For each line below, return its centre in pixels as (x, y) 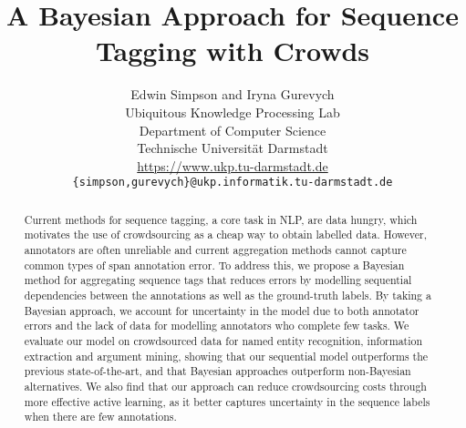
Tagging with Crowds (233, 51)
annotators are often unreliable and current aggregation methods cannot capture (215, 250)
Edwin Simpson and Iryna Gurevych (233, 94)
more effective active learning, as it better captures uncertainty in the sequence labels (227, 401)
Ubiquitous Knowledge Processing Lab (233, 112)
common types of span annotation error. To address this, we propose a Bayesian (214, 265)
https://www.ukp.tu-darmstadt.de (233, 165)
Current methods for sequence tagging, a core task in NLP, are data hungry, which (221, 219)
